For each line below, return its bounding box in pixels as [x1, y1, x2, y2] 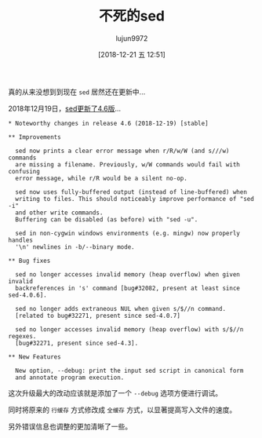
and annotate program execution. [15, 374, 125, 381]
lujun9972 [115, 33, 148, 43]
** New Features [8, 352, 61, 361]
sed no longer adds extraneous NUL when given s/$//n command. [15, 305, 226, 312]
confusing [8, 167, 41, 175]
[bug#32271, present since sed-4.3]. [15, 339, 139, 347]
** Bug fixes [8, 257, 51, 265]
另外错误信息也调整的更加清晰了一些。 [8, 422, 132, 431]
